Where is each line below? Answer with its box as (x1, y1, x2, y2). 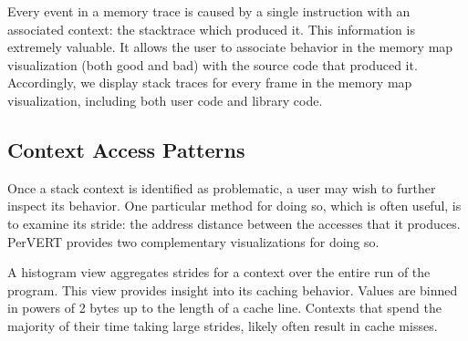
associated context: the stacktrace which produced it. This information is (7, 19, 415, 38)
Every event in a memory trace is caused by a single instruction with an (7, 2, 411, 20)
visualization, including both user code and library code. (7, 90, 323, 109)
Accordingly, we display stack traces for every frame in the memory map (7, 73, 412, 92)
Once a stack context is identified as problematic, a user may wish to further (7, 178, 436, 197)
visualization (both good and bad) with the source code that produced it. (7, 55, 418, 74)
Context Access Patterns (7, 135, 245, 163)
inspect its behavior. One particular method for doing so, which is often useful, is (7, 196, 462, 215)
